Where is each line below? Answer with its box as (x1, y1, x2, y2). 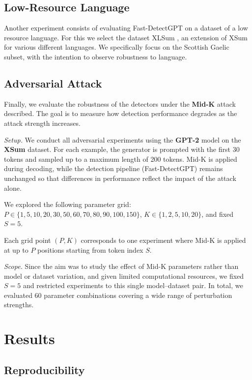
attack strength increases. (4, 117, 81, 128)
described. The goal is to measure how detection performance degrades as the (4, 108, 237, 118)
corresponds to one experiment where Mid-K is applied (81, 234, 246, 245)
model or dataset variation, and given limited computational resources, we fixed (4, 270, 244, 281)
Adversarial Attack (4, 75, 102, 90)
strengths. (4, 299, 34, 310)
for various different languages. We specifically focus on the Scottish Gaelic (4, 42, 229, 52)
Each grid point (4, 234, 51, 245)
